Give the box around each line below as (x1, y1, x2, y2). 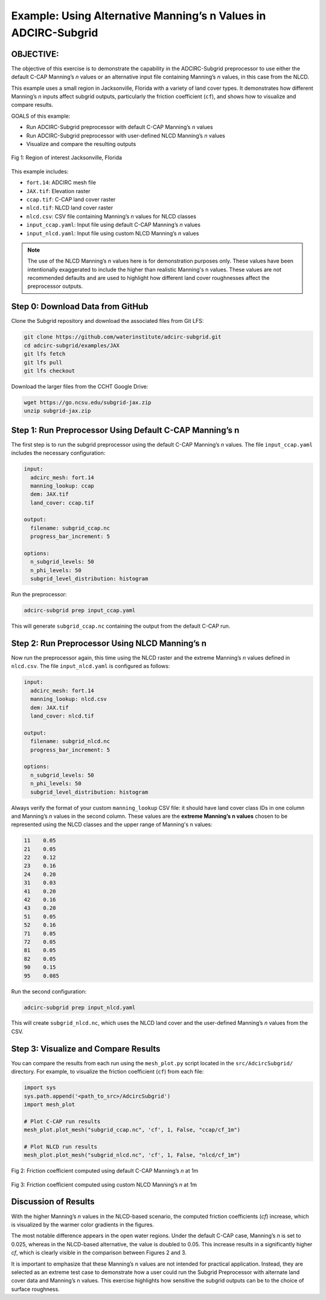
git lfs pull (24, 359, 63, 366)
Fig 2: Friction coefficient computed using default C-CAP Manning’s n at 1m (11, 1167, 199, 1174)
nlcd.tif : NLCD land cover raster (26, 204, 113, 211)
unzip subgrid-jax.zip (24, 407, 91, 415)
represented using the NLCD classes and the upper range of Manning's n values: (11, 821, 213, 828)
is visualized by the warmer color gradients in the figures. (11, 1221, 154, 1228)
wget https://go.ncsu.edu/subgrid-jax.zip (24, 399, 152, 406)
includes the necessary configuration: (11, 450, 106, 457)
